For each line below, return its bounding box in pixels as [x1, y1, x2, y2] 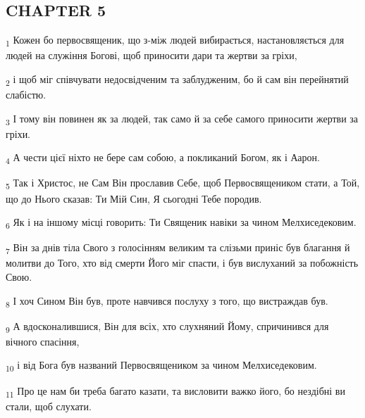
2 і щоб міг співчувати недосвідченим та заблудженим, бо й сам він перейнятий [6, 71, 349, 88]
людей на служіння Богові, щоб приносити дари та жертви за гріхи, [6, 48, 297, 63]
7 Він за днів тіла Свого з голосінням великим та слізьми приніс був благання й [6, 240, 350, 257]
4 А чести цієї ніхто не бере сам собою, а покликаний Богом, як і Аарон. [6, 150, 320, 167]
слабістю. [6, 87, 47, 102]
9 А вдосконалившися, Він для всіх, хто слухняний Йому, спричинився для [6, 318, 329, 335]
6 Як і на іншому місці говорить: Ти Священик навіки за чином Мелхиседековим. [6, 215, 357, 231]
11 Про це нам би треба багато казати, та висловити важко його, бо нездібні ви [6, 383, 345, 400]
